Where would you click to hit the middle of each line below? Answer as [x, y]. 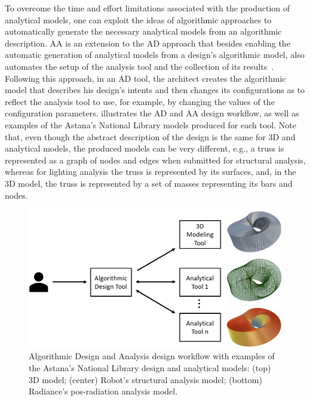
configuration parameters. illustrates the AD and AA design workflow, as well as [152, 113]
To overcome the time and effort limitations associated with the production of [148, 8]
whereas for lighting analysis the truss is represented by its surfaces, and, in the [151, 172]
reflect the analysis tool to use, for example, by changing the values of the [140, 101]
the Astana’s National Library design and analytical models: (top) [150, 367]
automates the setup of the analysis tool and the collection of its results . [139, 66]
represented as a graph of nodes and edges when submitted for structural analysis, [155, 160]
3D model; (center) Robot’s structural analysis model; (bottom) [145, 379]
